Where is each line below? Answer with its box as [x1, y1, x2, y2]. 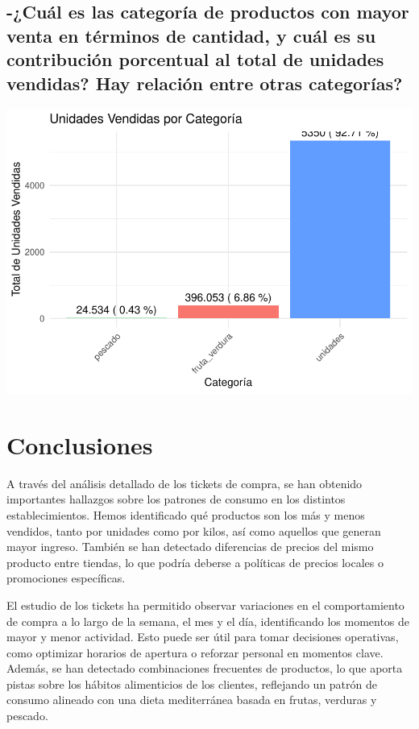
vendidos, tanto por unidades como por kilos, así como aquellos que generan [6, 522, 381, 539]
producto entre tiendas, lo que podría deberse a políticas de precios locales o [6, 553, 384, 570]
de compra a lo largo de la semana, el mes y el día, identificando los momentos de [6, 612, 410, 629]
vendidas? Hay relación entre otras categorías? [6, 70, 403, 95]
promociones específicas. [6, 570, 126, 586]
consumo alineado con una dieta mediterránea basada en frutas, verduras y [6, 691, 377, 708]
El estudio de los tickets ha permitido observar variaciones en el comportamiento [6, 596, 404, 613]
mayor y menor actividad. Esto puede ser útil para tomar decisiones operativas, [6, 628, 399, 645]
